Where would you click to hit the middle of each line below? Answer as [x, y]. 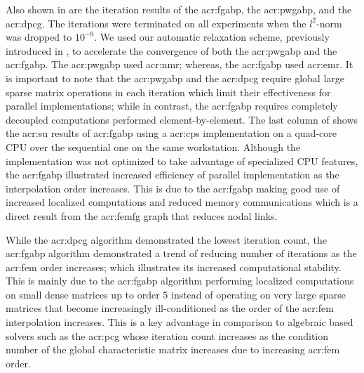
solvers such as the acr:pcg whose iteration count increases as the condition [167, 335]
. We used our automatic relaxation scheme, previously [212, 37]
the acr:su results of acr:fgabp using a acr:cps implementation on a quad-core [171, 133]
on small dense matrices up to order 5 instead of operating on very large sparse [176, 294]
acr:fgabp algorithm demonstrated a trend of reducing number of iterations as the [181, 253]
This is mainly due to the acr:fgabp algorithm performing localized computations [180, 281]
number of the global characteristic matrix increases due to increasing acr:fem [173, 349]
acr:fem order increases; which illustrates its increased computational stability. [174, 267]
